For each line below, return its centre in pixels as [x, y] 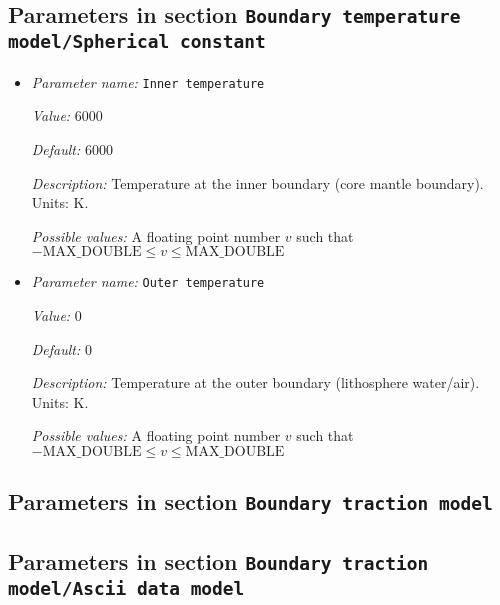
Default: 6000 [72, 149]
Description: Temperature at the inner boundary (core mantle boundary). [257, 182]
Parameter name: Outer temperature [148, 281]
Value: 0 [56, 315]
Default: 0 [61, 348]
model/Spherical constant [137, 42]
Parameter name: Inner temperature [148, 81]
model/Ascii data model [126, 588]
